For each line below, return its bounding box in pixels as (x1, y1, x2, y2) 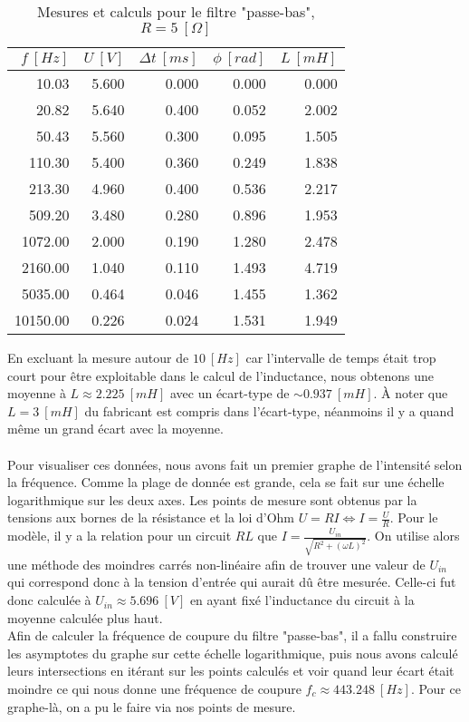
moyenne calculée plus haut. (7, 608, 163, 627)
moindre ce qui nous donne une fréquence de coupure (7, 679, 301, 698)
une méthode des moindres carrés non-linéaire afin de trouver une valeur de (7, 554, 426, 573)
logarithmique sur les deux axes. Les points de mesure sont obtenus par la (7, 490, 417, 509)
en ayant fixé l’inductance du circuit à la (189, 590, 415, 610)
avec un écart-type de (169, 384, 290, 403)
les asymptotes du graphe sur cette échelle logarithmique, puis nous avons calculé (7, 643, 458, 662)
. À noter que (373, 384, 448, 403)
